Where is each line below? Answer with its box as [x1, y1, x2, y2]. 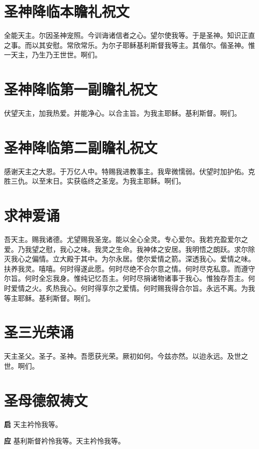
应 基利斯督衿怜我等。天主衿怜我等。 [4, 436, 125, 446]
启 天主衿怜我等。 [4, 419, 62, 429]
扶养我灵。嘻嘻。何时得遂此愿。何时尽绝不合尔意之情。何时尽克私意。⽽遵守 [4, 263, 255, 273]
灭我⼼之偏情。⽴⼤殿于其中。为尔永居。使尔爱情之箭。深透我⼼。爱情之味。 [4, 253, 255, 264]
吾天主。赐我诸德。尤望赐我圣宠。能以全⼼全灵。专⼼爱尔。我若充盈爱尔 [4, 234, 241, 244]
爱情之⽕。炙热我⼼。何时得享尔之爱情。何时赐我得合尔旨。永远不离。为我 [10, 283, 255, 293]
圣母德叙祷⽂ [4, 390, 88, 410]
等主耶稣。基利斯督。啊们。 [4, 292, 95, 303]
